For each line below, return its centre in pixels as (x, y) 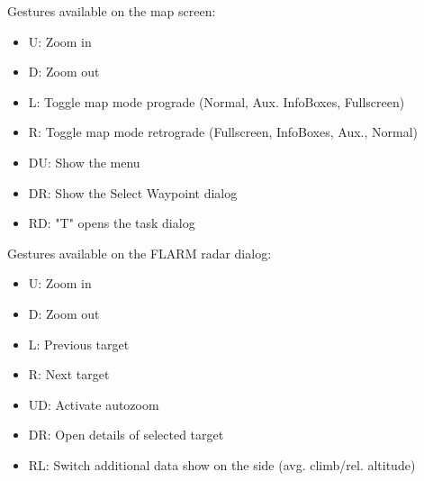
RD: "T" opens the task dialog (112, 223)
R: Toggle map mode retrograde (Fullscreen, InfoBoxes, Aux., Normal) (223, 132)
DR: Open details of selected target (126, 435)
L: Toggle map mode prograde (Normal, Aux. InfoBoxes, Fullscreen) (217, 101)
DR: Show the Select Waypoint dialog (133, 192)
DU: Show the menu (84, 162)
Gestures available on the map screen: (112, 11)
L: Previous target (79, 344)
